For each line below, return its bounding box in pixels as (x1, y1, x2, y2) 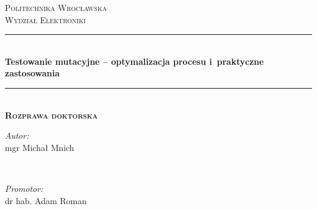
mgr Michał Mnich (5, 141, 74, 153)
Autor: (5, 129, 29, 142)
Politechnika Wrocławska (5, 1, 107, 13)
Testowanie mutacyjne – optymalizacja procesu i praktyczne (5, 54, 264, 67)
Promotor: (5, 182, 43, 194)
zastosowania (5, 67, 60, 79)
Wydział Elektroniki (5, 13, 86, 26)
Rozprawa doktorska (5, 108, 98, 121)
